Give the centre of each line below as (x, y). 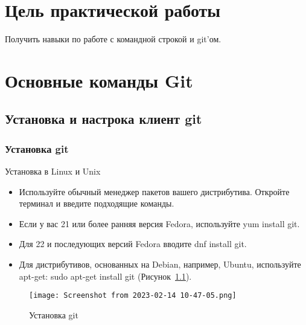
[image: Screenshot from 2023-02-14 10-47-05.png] (133, 296)
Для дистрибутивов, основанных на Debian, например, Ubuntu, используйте (160, 264)
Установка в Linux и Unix (53, 171)
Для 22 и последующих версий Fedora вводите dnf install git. (133, 244)
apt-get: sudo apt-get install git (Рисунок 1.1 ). (105, 276)
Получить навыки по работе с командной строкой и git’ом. (113, 39)
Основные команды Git (99, 80)
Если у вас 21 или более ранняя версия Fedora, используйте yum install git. (159, 223)
